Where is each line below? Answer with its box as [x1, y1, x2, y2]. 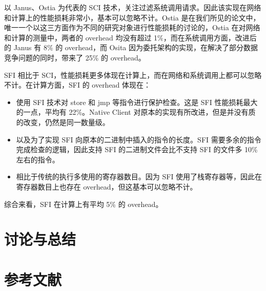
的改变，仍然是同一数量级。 [16, 116, 110, 127]
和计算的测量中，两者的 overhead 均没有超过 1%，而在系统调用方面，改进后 [4, 32, 257, 43]
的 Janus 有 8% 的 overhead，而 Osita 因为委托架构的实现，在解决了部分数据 [4, 42, 258, 53]
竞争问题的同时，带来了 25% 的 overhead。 [4, 52, 146, 63]
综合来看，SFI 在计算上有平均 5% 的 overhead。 [4, 198, 163, 209]
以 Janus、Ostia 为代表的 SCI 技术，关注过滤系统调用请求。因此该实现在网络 [4, 2, 261, 12]
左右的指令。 [16, 154, 59, 164]
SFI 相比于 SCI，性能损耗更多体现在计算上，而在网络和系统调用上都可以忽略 [4, 69, 262, 80]
